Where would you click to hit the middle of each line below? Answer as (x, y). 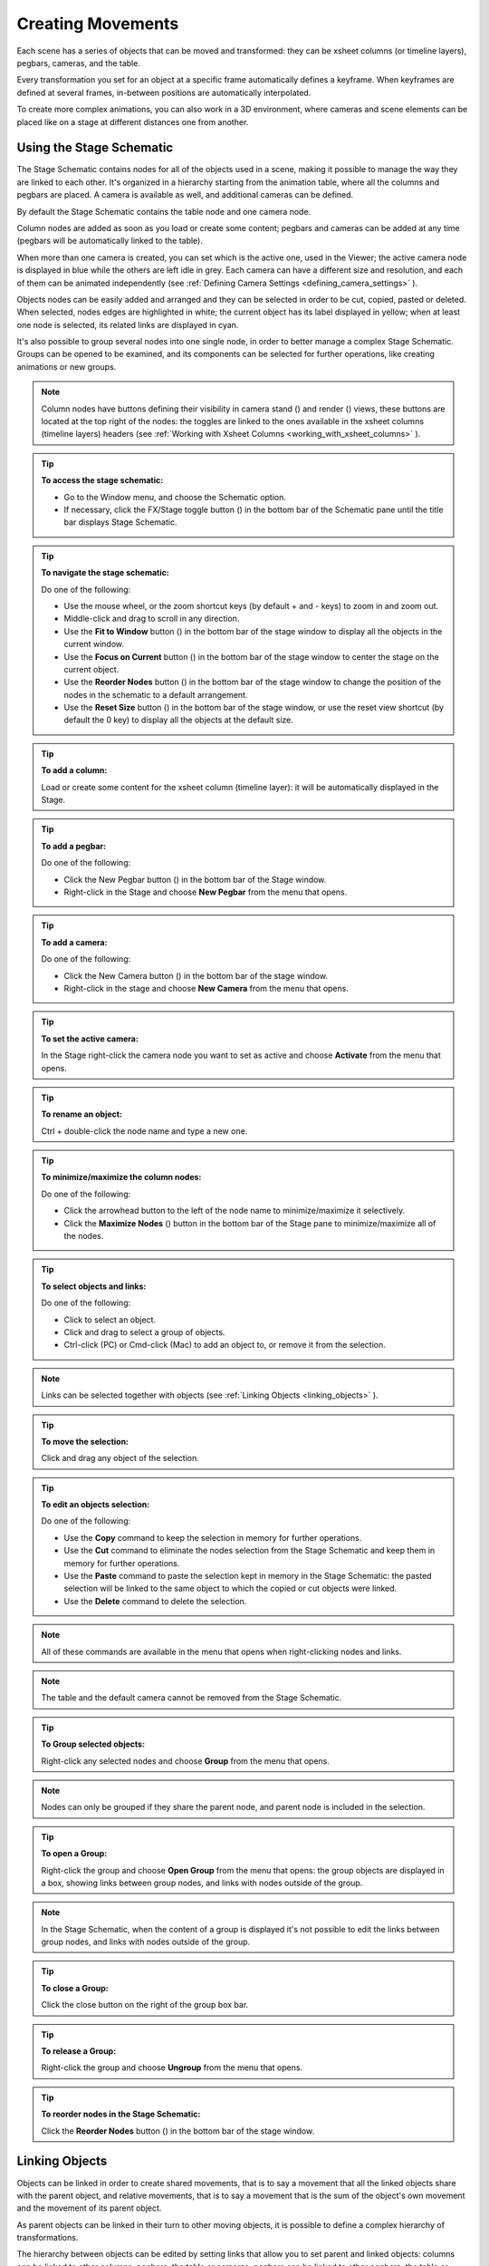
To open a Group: (74, 1854)
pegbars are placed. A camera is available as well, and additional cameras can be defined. (185, 195)
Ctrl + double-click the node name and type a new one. (144, 1131)
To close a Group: (75, 1988)
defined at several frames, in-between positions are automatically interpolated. (164, 92)
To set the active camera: (90, 1039)
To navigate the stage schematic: (105, 573)
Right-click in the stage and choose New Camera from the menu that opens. (206, 988)
